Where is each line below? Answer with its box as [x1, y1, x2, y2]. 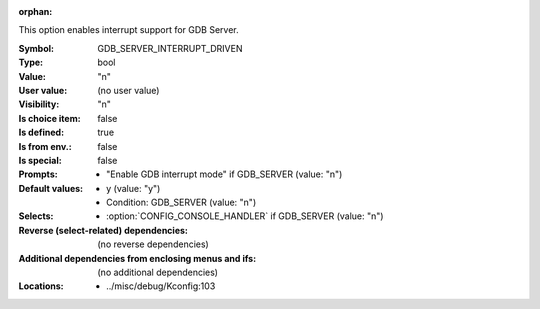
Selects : [18, 210, 54, 222]
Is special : [18, 154, 62, 166]
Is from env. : [18, 140, 72, 152]
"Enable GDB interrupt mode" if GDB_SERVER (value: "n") [106, 168, 343, 180]
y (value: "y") [106, 182, 161, 194]
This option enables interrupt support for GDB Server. [18, 24, 239, 36]
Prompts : [18, 168, 59, 180]
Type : [18, 56, 44, 69]
